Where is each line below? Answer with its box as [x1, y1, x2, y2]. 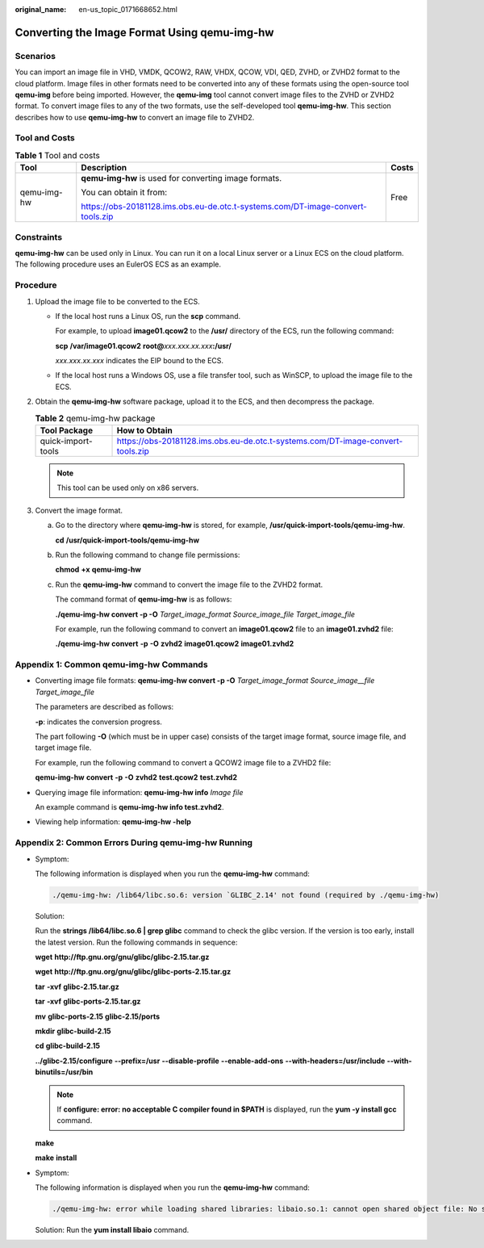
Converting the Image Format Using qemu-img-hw [15, 25, 274, 40]
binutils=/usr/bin [35, 1067, 94, 1077]
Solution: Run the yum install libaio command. [35, 1225, 190, 1234]
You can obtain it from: [81, 186, 168, 198]
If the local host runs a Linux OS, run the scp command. [55, 311, 241, 320]
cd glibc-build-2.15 [35, 1041, 101, 1051]
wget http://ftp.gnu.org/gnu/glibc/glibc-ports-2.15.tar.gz [35, 967, 232, 977]
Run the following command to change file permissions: [55, 550, 240, 559]
